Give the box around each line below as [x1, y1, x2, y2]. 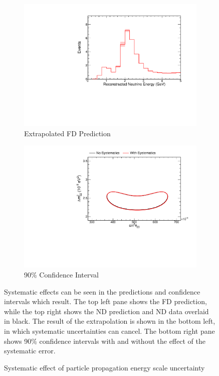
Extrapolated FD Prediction [24, 128, 111, 138]
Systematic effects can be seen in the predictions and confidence [4, 286, 200, 297]
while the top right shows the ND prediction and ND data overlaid [4, 306, 209, 316]
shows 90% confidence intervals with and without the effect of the [4, 335, 205, 346]
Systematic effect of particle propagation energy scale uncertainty [4, 362, 205, 372]
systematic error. [4, 345, 56, 356]
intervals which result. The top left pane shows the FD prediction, [4, 296, 207, 307]
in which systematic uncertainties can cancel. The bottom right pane [4, 325, 215, 336]
